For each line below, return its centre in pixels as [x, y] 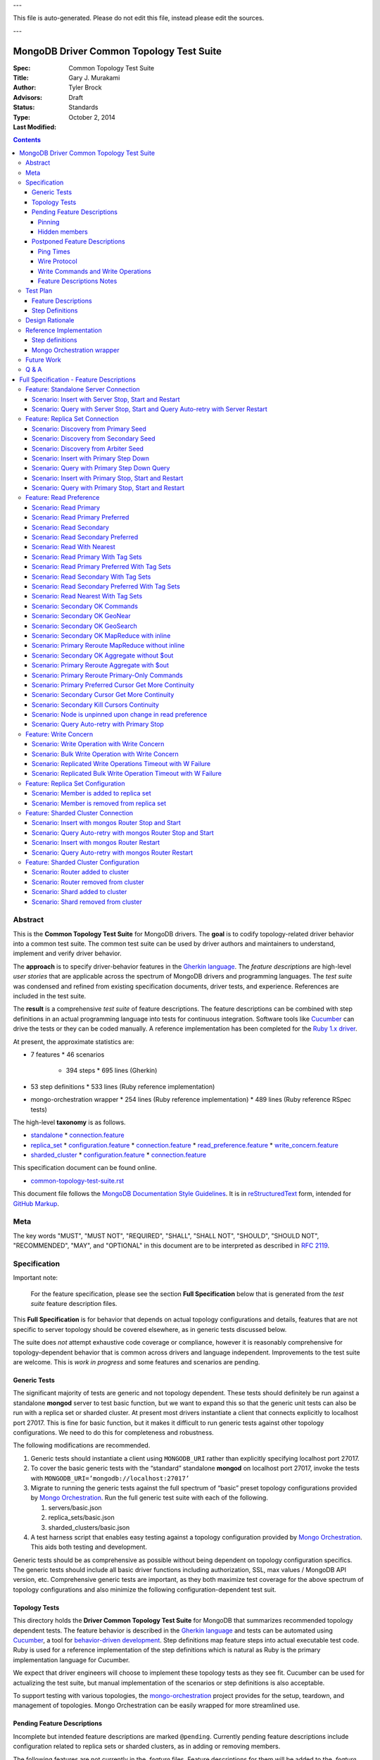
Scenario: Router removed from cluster [88, 882]
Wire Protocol [57, 261]
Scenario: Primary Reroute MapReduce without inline [108, 646]
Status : [24, 107]
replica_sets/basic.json [82, 1518]
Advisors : [27, 97]
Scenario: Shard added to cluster [80, 892]
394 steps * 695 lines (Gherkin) [112, 1071]
